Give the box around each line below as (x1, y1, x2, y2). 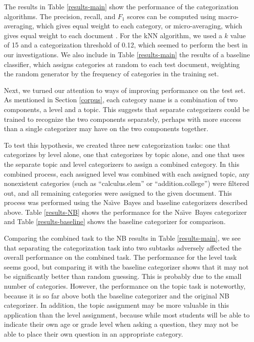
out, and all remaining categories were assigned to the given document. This (4, 187, 232, 198)
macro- (218, 11, 239, 21)
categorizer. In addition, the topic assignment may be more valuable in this (4, 300, 229, 310)
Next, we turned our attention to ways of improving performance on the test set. (4, 85, 246, 95)
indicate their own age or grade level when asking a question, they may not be (4, 319, 238, 329)
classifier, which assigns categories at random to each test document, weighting (4, 59, 240, 69)
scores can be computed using (127, 11, 216, 21)
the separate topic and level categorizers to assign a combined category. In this (4, 159, 239, 169)
